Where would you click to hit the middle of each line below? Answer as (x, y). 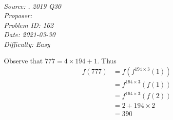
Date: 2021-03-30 (30, 34)
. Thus (107, 60)
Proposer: (18, 15)
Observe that (23, 60)
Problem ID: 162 (29, 25)
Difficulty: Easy (27, 44)
